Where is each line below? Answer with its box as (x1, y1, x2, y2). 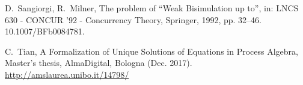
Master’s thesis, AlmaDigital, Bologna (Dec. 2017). (5, 56, 192, 69)
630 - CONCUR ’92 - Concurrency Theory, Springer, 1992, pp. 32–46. (5, 13, 262, 26)
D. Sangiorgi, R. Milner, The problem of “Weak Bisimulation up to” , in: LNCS (5, 2, 299, 14)
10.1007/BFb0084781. (5, 25, 85, 37)
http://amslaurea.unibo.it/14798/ (5, 68, 129, 80)
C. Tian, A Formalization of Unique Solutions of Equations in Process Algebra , (5, 45, 298, 57)
